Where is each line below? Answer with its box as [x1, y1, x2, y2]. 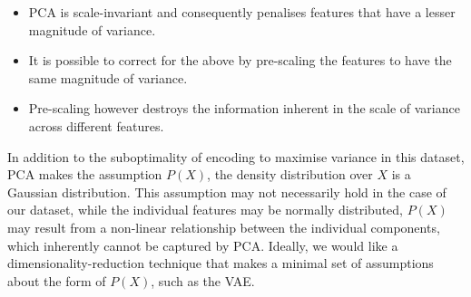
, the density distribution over [207, 165, 373, 184]
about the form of [7, 271, 106, 290]
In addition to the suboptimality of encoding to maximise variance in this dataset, [7, 147, 465, 166]
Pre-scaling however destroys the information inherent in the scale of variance [28, 99, 460, 118]
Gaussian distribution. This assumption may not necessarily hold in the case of [7, 182, 446, 201]
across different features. [28, 116, 164, 135]
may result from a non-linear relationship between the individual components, [7, 217, 440, 236]
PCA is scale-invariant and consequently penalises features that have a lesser [28, 3, 456, 21]
